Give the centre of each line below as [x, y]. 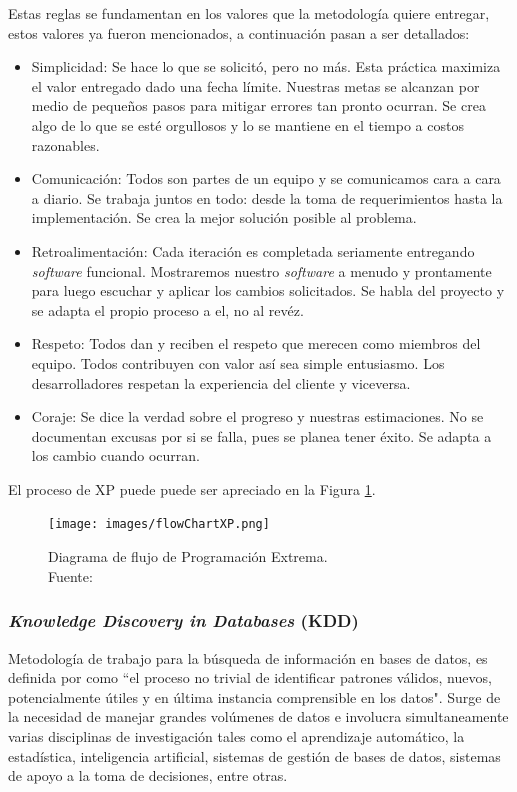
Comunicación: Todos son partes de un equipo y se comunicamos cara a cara [266, 178]
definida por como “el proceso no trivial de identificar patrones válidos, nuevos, [250, 677]
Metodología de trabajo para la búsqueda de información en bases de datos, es [248, 657]
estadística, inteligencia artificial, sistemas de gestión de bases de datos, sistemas [254, 755]
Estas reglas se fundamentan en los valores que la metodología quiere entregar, [249, 13]
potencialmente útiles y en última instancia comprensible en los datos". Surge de [254, 696]
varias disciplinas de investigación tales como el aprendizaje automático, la [236, 735]
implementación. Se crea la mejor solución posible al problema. [224, 217]
